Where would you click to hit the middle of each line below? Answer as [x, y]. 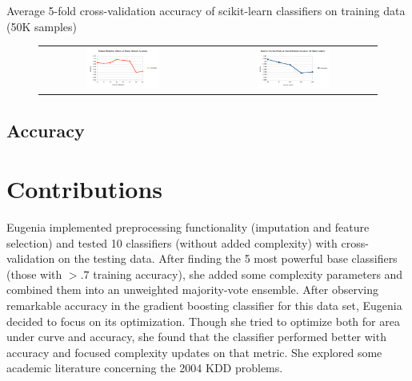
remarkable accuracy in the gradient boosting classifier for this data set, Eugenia [204, 306]
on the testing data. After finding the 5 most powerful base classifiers [228, 258]
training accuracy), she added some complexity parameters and [248, 274]
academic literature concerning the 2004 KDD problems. [145, 368]
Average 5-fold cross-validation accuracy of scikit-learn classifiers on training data [206, 10]
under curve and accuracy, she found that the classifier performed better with [196, 337]
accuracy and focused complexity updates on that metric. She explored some [194, 352]
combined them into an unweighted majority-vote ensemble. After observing [192, 290]
